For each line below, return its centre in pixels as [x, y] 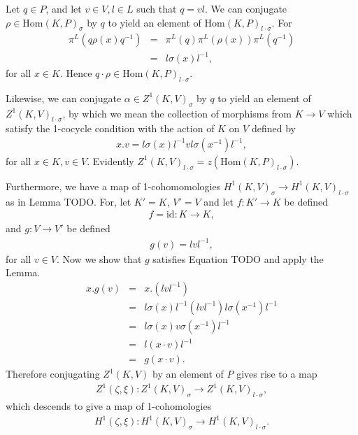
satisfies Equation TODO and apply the [238, 258]
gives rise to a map [277, 374]
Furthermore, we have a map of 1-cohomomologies [113, 186]
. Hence [76, 72]
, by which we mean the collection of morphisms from [177, 113]
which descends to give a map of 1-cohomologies [109, 406]
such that [157, 8]
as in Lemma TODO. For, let [69, 201]
